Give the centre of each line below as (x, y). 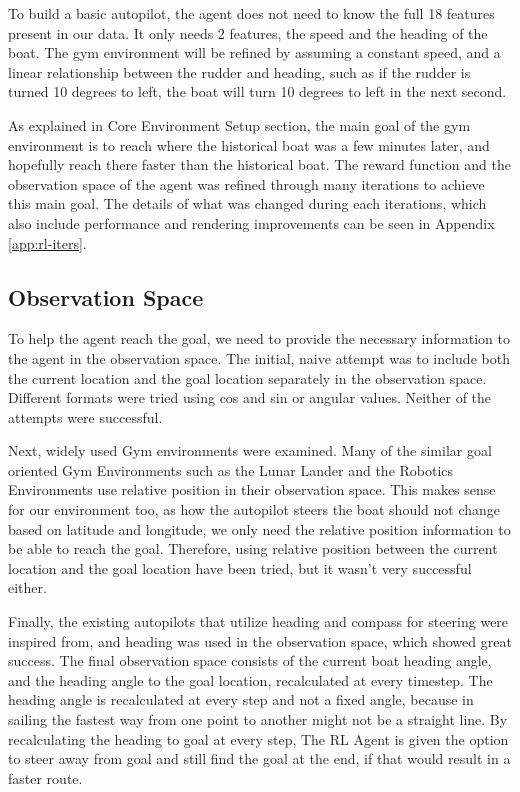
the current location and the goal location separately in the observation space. (247, 377)
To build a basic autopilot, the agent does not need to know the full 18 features (251, 13)
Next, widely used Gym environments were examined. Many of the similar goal (250, 450)
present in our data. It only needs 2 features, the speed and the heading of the (248, 32)
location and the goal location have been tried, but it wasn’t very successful (240, 567)
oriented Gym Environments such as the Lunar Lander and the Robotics (231, 469)
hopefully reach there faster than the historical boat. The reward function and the (259, 164)
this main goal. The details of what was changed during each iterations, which (247, 203)
